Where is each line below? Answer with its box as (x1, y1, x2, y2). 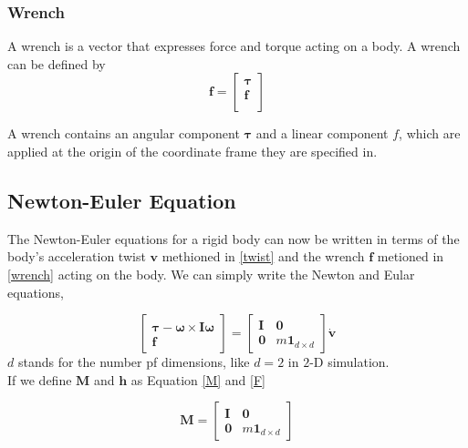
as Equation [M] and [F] (130, 370, 266, 389)
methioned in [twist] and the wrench (161, 247, 365, 266)
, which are (399, 124, 461, 143)
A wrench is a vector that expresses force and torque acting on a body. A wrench (7, 36, 461, 56)
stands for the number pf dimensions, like (17, 352, 250, 372)
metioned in (377, 247, 444, 266)
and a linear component (255, 124, 389, 143)
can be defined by (7, 54, 106, 73)
